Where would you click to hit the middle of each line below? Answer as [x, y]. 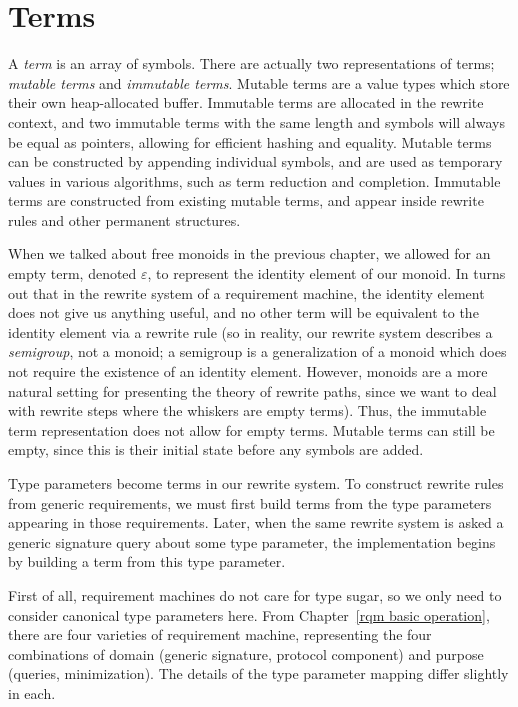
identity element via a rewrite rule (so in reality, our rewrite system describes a [250, 331]
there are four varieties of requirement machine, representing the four [220, 634]
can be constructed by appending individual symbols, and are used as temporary [255, 161]
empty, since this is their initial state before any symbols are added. [216, 449]
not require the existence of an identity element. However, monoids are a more [248, 371]
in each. [32, 692]
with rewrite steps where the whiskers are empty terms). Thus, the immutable [247, 410]
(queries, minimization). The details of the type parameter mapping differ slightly [258, 673]
